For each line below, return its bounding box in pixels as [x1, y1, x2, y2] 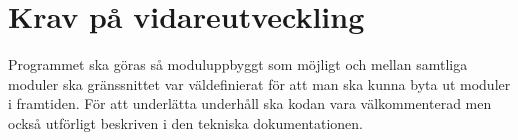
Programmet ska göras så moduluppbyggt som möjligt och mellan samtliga [8, 54, 468, 75]
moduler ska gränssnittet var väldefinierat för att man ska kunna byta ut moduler [8, 73, 511, 94]
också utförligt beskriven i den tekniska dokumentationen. [8, 112, 364, 133]
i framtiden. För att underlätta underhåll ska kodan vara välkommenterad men [8, 93, 492, 114]
